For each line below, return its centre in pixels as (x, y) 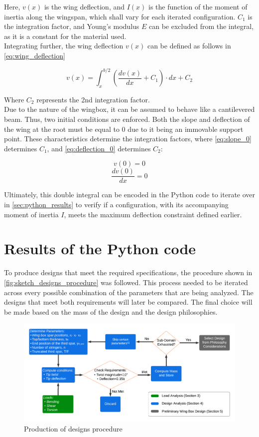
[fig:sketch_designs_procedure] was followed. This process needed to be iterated (126, 282)
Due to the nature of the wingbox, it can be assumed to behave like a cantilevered (129, 109)
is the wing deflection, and (84, 6)
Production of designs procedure (73, 428)
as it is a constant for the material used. (65, 36)
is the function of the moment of (198, 6)
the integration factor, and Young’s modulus (72, 26)
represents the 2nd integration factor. (93, 99)
